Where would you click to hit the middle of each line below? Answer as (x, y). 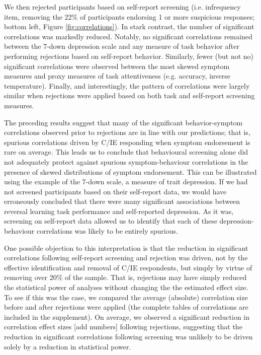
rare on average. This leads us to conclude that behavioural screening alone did (126, 152)
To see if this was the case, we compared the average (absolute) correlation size (126, 297)
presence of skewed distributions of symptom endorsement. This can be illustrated (130, 171)
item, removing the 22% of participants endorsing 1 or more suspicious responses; (129, 16)
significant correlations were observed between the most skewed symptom (117, 66)
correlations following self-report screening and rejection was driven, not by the (126, 258)
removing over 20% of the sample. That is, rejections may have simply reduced (125, 277)
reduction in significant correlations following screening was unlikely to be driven (128, 336)
